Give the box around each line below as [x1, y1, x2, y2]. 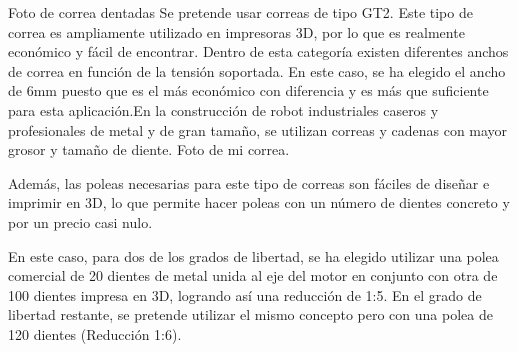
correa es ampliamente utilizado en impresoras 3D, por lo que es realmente [8, 21, 465, 42]
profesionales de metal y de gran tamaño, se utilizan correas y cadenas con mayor [8, 119, 508, 140]
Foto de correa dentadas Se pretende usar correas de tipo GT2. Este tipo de [8, 2, 473, 22]
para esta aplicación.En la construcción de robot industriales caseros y [8, 99, 439, 120]
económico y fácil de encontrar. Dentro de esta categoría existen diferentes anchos [8, 41, 509, 62]
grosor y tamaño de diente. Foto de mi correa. [8, 139, 290, 160]
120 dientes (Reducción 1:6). [8, 323, 182, 344]
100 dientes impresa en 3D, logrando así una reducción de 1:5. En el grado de [8, 284, 482, 305]
